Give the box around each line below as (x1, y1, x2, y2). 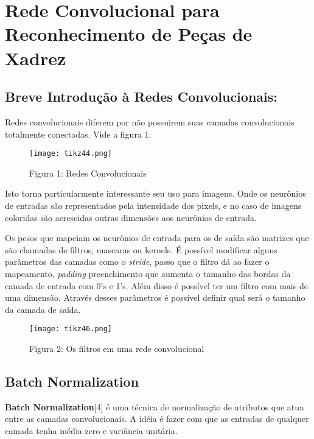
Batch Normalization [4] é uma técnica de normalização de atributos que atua (5, 400, 304, 413)
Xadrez (5, 45, 66, 70)
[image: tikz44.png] (29, 149, 113, 158)
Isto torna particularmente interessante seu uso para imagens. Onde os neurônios (5, 187, 306, 200)
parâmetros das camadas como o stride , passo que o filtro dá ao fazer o (5, 255, 270, 268)
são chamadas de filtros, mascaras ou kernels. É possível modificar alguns (5, 243, 277, 256)
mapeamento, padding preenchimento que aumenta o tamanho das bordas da (5, 267, 291, 279)
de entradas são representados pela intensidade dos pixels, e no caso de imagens (5, 198, 302, 211)
